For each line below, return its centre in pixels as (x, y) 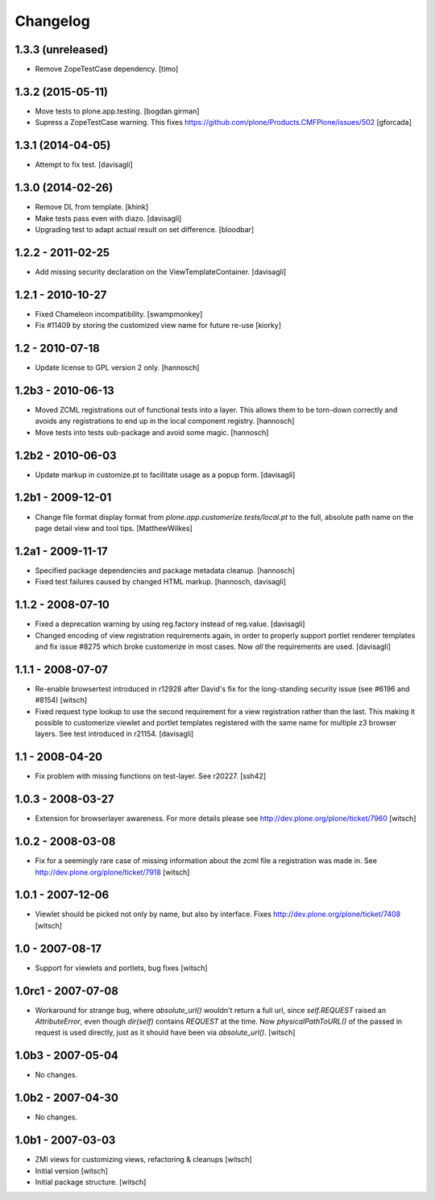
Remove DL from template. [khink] (92, 207)
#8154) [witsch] (61, 700)
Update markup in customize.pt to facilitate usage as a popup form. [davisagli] (165, 475)
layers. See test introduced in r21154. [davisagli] (114, 734)
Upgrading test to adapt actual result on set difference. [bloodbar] (145, 229)
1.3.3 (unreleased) (62, 50)
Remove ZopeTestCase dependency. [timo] (107, 69)
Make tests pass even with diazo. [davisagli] (108, 218)
